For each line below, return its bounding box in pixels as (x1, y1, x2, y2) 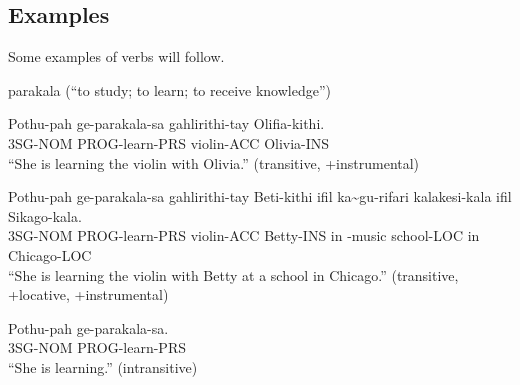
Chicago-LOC (8, 244, 92, 265)
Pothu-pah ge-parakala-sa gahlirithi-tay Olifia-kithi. (8, 113, 325, 134)
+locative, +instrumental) (8, 284, 169, 305)
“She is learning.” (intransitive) (8, 356, 198, 377)
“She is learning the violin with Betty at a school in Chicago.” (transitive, (8, 264, 459, 285)
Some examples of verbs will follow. (8, 46, 225, 67)
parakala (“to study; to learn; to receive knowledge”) (8, 79, 331, 100)
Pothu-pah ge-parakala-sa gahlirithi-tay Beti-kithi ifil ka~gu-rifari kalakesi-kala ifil (8, 186, 512, 207)
